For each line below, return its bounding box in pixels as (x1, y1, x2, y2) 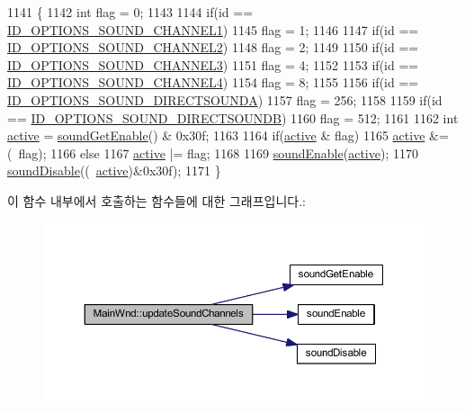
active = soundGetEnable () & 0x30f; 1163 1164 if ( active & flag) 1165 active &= (7, 126, 449, 145)
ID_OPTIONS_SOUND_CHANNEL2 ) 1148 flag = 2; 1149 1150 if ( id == (7, 38, 419, 57)
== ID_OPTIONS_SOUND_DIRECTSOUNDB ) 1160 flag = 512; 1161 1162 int (7, 108, 459, 127)
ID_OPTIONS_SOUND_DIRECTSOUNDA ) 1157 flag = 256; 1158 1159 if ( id (7, 90, 443, 109)
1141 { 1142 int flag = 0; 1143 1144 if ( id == (7, 3, 254, 21)
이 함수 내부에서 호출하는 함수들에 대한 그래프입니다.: (7, 191, 306, 210)
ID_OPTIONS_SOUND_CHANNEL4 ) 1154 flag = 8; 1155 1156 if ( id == (7, 73, 419, 92)
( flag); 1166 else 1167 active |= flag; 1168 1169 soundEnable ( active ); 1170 (7, 143, 418, 162)
